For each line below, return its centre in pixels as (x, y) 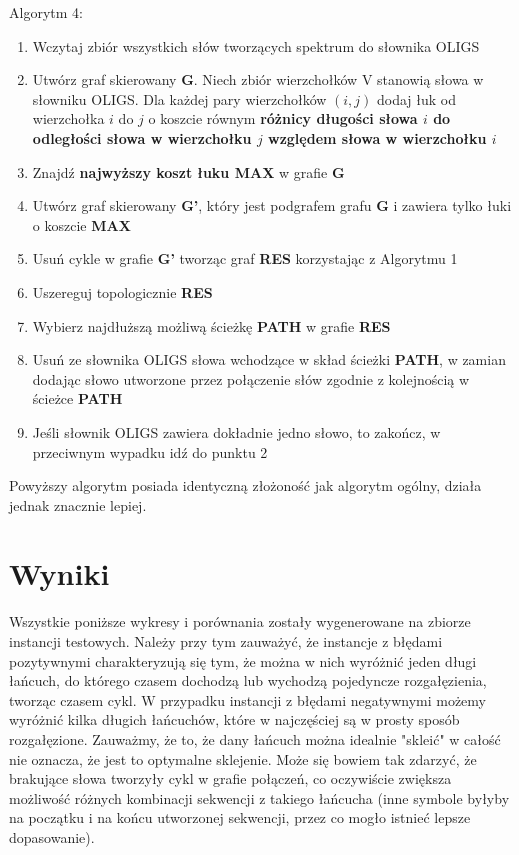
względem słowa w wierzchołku (377, 137)
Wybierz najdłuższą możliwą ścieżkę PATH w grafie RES (211, 325)
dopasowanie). (52, 836)
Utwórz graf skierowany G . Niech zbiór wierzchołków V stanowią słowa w (258, 79)
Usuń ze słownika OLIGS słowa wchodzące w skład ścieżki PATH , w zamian (269, 359)
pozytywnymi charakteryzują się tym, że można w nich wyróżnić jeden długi (243, 660)
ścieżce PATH (77, 398)
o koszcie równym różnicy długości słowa (283, 118)
